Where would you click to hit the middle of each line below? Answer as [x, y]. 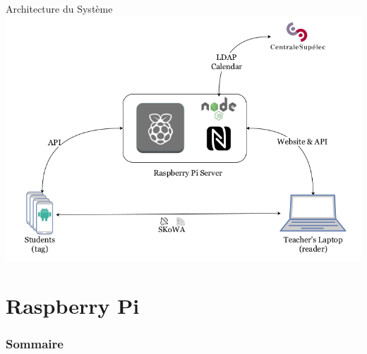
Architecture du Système [59, 8]
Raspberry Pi [73, 306]
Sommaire [35, 344]
